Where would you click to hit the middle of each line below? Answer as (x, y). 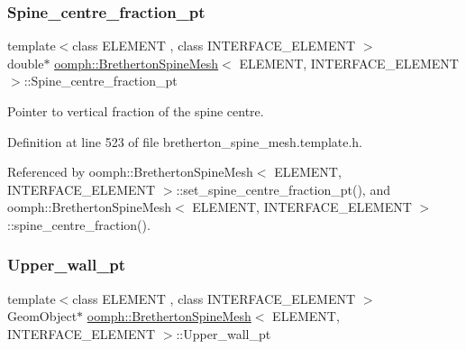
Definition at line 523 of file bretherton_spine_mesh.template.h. (185, 141)
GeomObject (42, 316)
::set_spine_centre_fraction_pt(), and (283, 189)
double (26, 63)
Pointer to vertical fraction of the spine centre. (136, 111)
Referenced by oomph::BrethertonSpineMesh (130, 172)
